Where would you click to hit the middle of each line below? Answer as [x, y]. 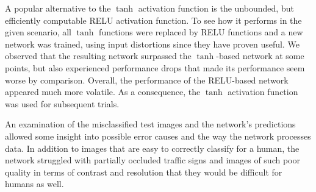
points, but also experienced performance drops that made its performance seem [155, 67]
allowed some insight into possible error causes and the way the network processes [158, 136]
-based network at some [260, 56]
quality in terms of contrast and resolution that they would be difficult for [144, 172]
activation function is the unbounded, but [216, 8]
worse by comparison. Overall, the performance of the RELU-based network [147, 80]
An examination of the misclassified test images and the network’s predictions [150, 124]
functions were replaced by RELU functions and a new [201, 32]
